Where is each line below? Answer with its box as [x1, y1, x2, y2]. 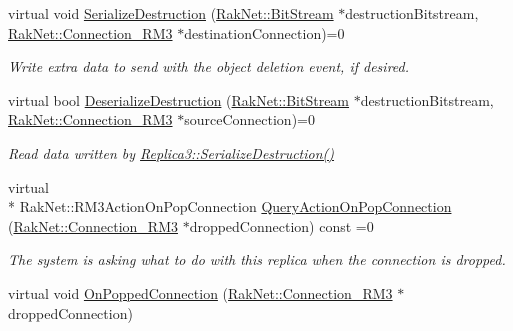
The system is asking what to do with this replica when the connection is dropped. [8, 249, 506, 270]
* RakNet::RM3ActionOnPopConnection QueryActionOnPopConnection [8, 196, 452, 217]
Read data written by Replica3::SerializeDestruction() [8, 142, 335, 163]
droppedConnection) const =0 [189, 215, 374, 236]
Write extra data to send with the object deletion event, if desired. [8, 56, 410, 77]
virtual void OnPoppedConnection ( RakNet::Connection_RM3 [8, 282, 393, 303]
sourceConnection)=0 [184, 109, 315, 130]
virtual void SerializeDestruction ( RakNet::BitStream [8, 3, 334, 23]
